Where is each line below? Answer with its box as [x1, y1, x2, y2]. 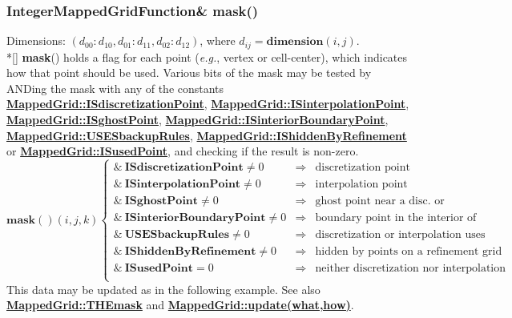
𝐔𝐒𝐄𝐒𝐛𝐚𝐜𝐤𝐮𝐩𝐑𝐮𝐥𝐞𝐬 [124, 229, 230, 241]
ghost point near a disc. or [315, 195, 445, 207]
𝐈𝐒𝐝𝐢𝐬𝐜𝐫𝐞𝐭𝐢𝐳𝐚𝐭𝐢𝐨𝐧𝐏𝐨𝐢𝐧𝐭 [124, 162, 244, 174]
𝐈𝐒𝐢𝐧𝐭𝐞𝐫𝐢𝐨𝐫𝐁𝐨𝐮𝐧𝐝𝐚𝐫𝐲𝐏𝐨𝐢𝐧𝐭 [124, 212, 266, 224]
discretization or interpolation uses [315, 229, 486, 241]
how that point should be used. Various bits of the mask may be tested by [6, 64, 372, 81]
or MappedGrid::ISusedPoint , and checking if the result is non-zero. [6, 143, 359, 159]
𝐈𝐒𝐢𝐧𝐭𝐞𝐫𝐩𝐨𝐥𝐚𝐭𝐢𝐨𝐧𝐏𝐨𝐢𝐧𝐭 [124, 179, 241, 191]
